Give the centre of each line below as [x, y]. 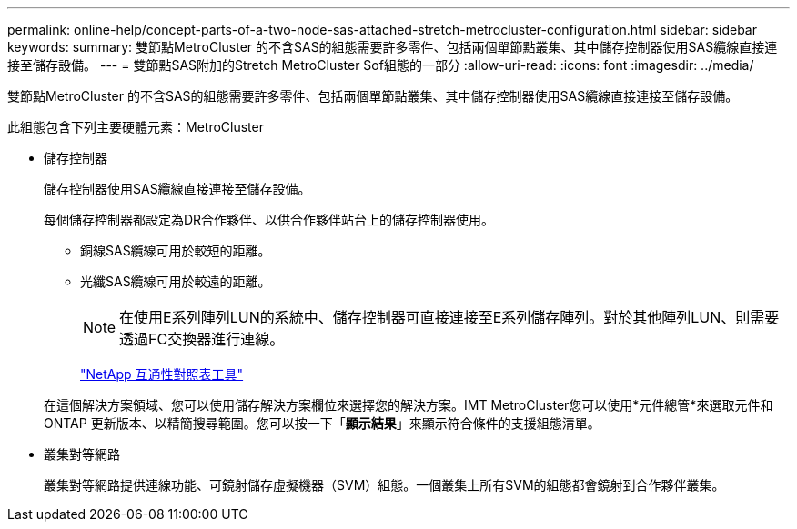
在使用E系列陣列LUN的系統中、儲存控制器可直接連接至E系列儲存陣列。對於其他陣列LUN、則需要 [449, 317]
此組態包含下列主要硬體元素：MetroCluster [136, 127]
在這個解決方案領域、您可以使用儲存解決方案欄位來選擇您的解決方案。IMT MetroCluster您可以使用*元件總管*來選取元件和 [409, 405]
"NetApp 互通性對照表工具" [162, 374]
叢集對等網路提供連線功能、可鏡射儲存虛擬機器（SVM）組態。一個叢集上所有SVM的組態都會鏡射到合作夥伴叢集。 [384, 485]
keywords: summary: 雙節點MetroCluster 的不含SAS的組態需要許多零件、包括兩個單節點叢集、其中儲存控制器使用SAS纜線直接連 [393, 47]
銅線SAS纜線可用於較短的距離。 [176, 250]
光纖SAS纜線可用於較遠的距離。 [176, 281]
